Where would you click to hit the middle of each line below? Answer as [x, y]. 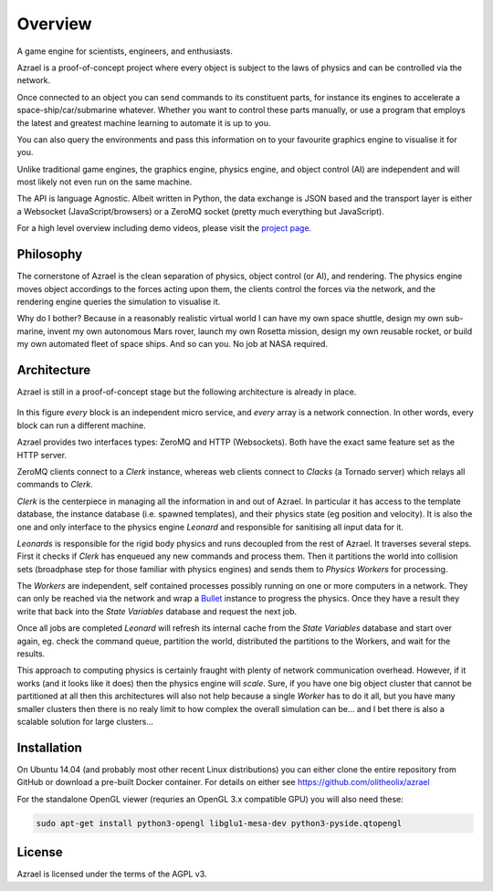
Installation [49, 747]
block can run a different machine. [81, 425]
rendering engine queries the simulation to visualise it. [119, 301]
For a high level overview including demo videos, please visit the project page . [164, 228]
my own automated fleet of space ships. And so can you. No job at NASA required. [173, 344]
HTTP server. [42, 455]
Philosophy [50, 254]
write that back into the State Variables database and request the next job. [157, 611]
